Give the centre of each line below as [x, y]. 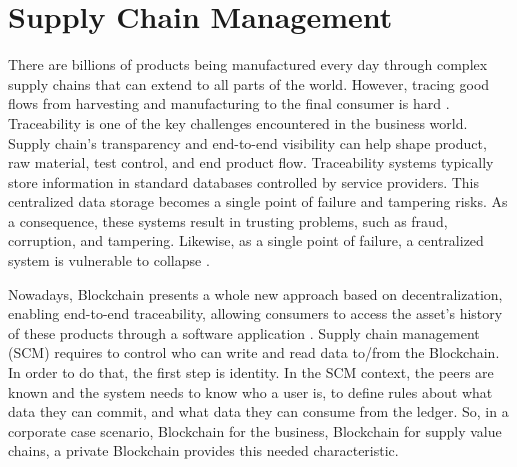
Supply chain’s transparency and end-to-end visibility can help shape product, [247, 142]
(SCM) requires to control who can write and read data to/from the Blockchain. [254, 352]
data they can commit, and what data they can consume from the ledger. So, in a [258, 411]
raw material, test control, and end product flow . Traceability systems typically [251, 162]
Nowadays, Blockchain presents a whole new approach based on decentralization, [255, 293]
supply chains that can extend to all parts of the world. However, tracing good [249, 83]
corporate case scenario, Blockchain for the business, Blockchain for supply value [255, 430]
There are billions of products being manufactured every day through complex [248, 64]
